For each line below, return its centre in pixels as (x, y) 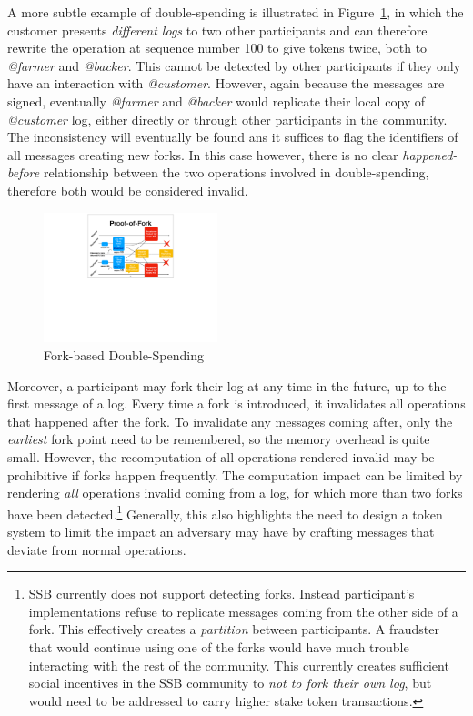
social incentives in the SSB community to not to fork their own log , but (230, 683)
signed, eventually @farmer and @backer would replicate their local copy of (216, 101)
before (24, 172)
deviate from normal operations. (97, 549)
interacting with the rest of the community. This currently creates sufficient (239, 665)
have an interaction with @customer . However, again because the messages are (226, 83)
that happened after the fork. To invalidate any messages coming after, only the (230, 421)
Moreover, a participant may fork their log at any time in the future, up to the (227, 385)
